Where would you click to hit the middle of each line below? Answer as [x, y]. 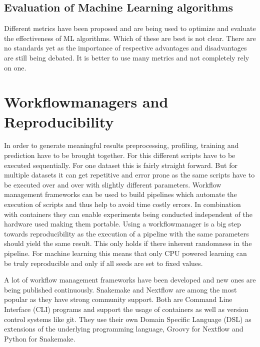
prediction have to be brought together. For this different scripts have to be [120, 155]
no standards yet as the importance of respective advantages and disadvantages [125, 48]
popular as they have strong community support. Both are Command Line [118, 299]
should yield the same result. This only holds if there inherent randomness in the [128, 243]
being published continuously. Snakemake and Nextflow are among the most [120, 289]
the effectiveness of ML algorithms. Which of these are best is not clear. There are [130, 38]
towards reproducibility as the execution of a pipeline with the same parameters [126, 233]
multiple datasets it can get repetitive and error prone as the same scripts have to [129, 175]
